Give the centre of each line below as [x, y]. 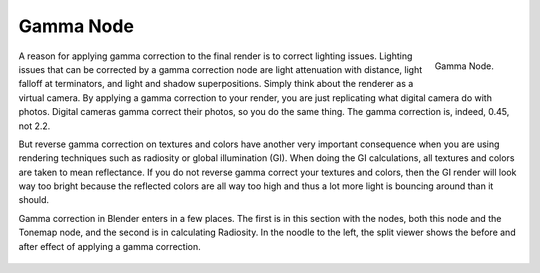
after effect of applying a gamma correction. [109, 246]
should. [34, 200]
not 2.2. [34, 126]
